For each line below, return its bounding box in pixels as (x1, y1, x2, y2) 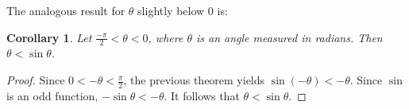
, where (148, 29, 183, 45)
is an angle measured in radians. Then (195, 29, 383, 45)
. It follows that (164, 87, 240, 103)
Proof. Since (6, 72, 65, 88)
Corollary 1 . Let (6, 29, 92, 45)
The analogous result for (6, 2, 125, 18)
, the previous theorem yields (123, 72, 265, 88)
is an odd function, (6, 87, 98, 103)
